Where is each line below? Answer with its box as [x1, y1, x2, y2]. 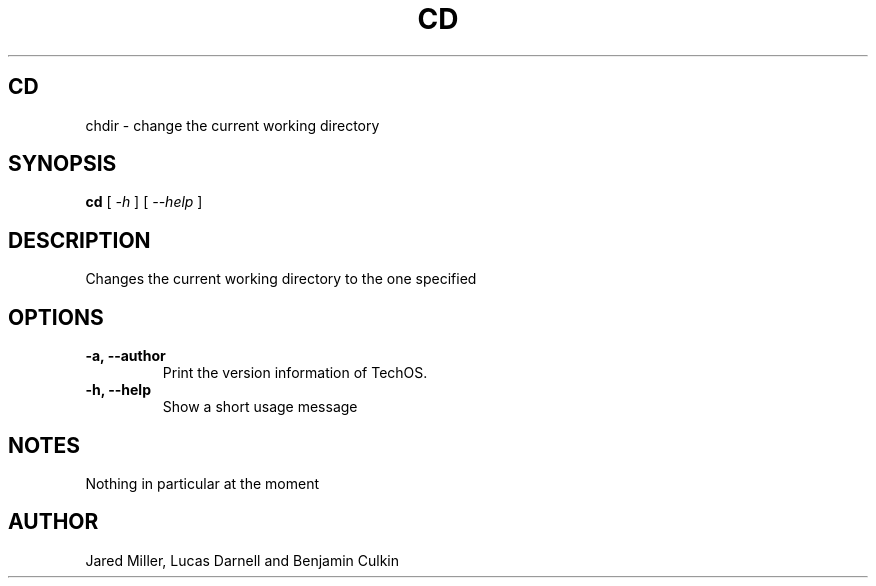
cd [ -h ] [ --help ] [85, 193, 203, 211]
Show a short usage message [162, 398, 358, 416]
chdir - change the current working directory [85, 116, 380, 134]
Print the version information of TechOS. [162, 364, 428, 382]
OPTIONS [8, 304, 104, 330]
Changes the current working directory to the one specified [85, 270, 477, 288]
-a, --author [85, 347, 166, 365]
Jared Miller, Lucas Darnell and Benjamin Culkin [85, 551, 400, 569]
